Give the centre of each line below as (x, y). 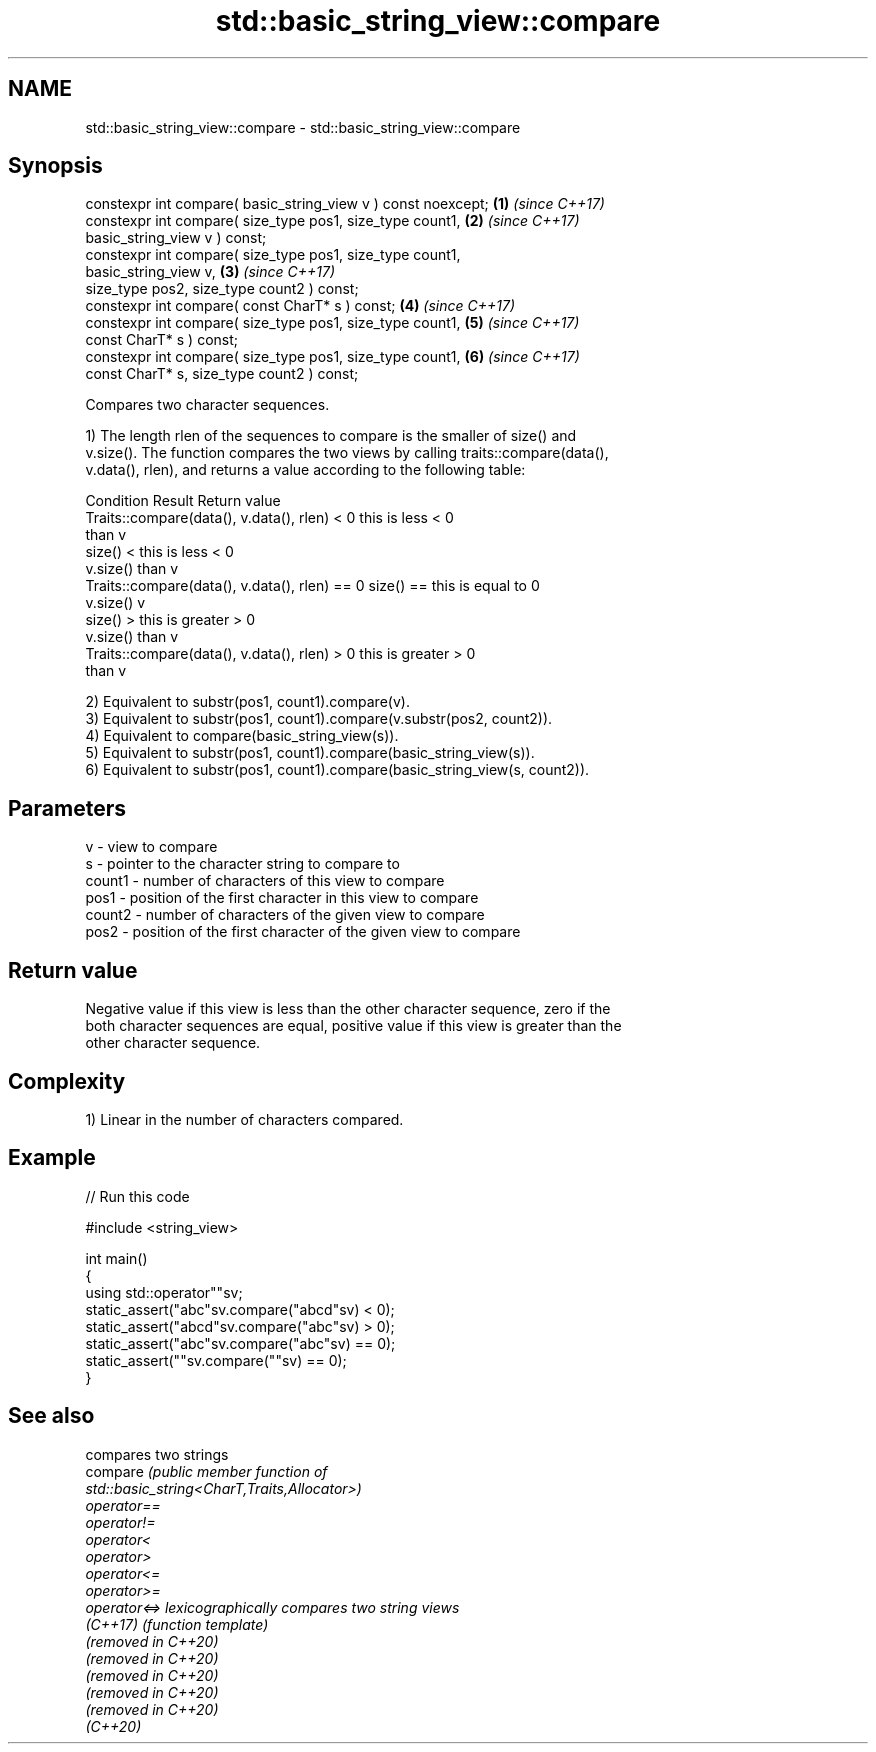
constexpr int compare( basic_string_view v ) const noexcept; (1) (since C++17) (345, 204)
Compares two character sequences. (207, 405)
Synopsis (55, 166)
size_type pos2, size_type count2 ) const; (222, 289)
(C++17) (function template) (177, 1624)
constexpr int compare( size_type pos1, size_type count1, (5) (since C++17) (332, 323)
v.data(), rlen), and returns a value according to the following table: (305, 470)
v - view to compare (151, 847)
